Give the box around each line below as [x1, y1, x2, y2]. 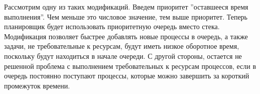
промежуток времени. [4, 80, 70, 90]
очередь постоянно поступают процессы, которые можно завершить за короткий [4, 70, 249, 81]
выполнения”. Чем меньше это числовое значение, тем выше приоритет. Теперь [4, 11, 248, 22]
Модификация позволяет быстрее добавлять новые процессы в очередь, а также [4, 31, 248, 41]
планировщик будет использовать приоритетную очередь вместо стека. [4, 21, 220, 32]
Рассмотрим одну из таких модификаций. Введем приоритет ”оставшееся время [4, 2, 248, 12]
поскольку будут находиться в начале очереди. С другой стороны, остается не [4, 50, 242, 61]
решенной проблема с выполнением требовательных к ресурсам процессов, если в [4, 60, 256, 71]
